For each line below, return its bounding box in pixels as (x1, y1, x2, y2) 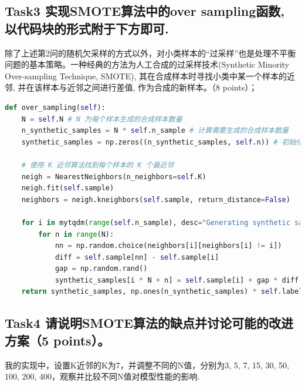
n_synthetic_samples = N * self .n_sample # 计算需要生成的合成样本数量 (21, 126, 289, 135)
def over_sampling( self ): (5, 103, 106, 112)
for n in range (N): (38, 230, 114, 239)
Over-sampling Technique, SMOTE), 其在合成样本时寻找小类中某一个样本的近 (5, 69, 295, 82)
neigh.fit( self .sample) (21, 184, 114, 193)
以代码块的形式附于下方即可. (5, 19, 169, 37)
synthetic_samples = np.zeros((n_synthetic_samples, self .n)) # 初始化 (21, 137, 303, 146)
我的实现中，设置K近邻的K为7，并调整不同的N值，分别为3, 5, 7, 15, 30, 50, (5, 358, 289, 371)
